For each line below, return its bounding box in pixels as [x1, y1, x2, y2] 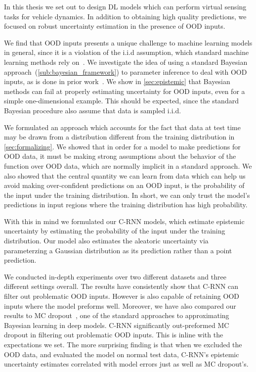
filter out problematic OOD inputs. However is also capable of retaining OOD [4, 291, 240, 301]
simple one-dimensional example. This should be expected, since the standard [4, 95, 239, 106]
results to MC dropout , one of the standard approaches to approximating [4, 310, 229, 321]
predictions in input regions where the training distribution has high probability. [4, 199, 248, 210]
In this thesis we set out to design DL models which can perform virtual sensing [4, 1, 247, 11]
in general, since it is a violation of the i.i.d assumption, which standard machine [4, 47, 249, 57]
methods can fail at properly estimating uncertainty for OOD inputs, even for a [4, 86, 245, 96]
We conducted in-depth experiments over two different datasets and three [4, 271, 226, 281]
